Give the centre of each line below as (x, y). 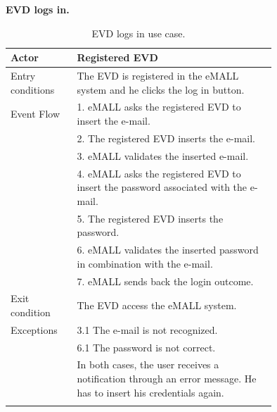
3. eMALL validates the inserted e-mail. (163, 155)
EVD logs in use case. (138, 33)
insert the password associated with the (162, 187)
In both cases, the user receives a (148, 364)
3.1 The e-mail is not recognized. (147, 329)
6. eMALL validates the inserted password (168, 250)
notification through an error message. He (167, 379)
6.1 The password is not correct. (146, 347)
